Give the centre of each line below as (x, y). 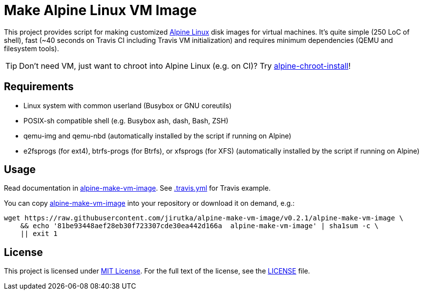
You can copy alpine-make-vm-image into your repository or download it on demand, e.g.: (149, 203)
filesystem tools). (32, 48)
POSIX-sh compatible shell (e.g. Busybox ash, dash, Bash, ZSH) (126, 120)
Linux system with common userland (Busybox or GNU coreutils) (128, 105)
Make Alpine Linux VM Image (100, 10)
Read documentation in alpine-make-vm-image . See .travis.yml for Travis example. (137, 188)
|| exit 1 (39, 234)
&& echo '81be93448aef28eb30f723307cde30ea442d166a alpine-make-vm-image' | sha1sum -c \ (200, 226)
